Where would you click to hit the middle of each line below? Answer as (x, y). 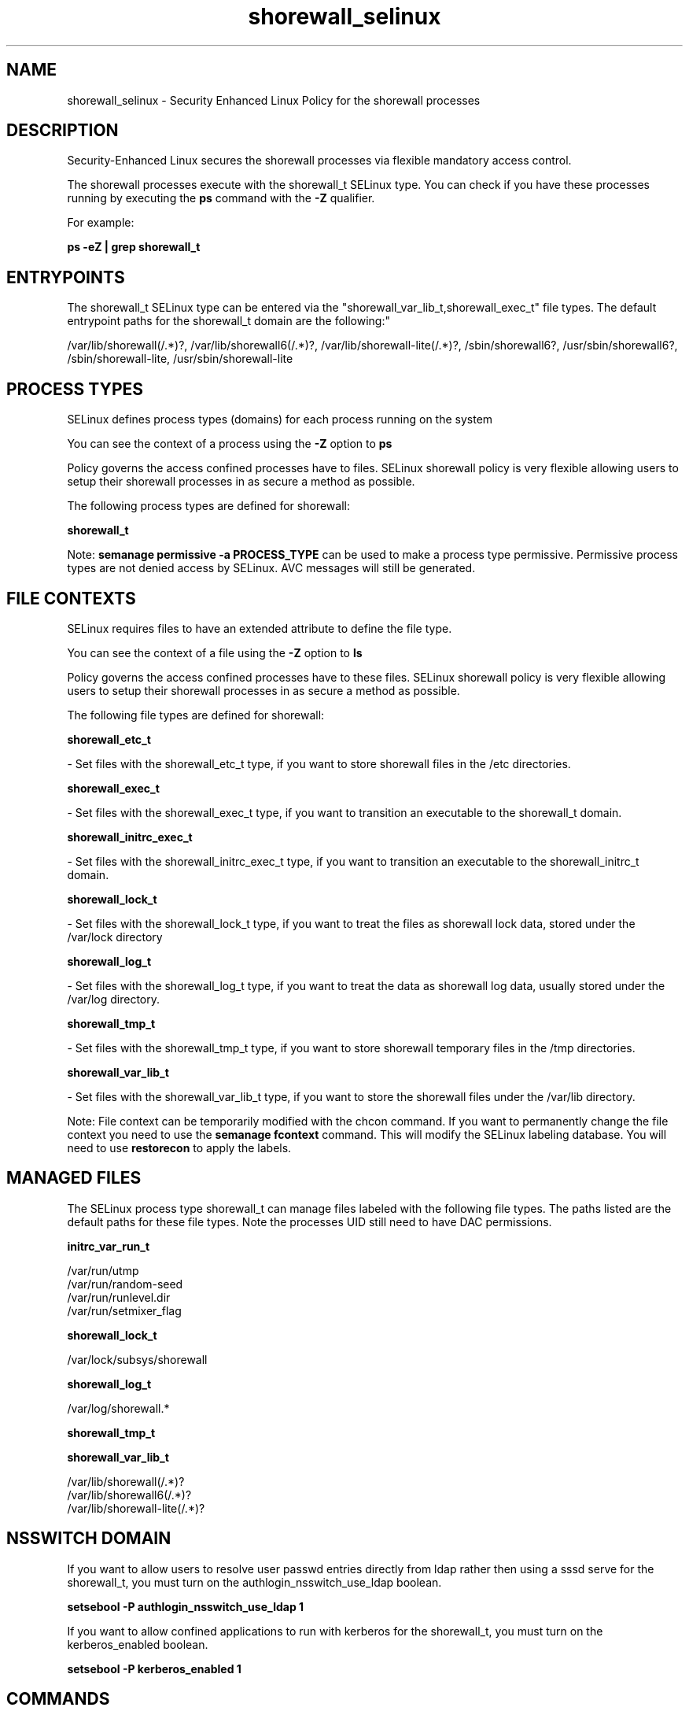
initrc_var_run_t (109, 1246)
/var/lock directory (115, 937)
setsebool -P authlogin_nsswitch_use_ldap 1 (186, 1606)
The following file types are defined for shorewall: (196, 715)
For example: (101, 223)
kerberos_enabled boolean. (138, 1644)
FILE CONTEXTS (71, 598)
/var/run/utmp (103, 1270)
